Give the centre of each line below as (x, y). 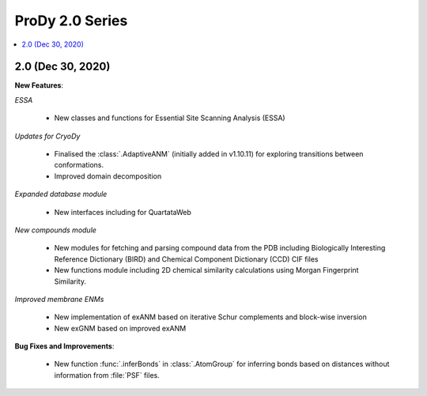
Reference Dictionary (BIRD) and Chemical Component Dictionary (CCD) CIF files (186, 259)
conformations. (79, 165)
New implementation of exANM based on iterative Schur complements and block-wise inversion (210, 317)
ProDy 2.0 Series (71, 21)
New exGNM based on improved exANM (120, 328)
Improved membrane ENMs (59, 299)
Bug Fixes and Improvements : (64, 346)
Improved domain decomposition (108, 176)
